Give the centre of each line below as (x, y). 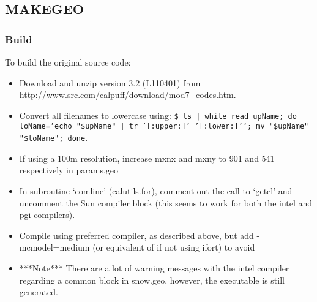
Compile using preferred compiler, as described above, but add (136, 235)
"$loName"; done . (54, 138)
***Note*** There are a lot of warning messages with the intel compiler (154, 267)
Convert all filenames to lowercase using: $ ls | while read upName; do (158, 115)
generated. (39, 292)
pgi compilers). (47, 215)
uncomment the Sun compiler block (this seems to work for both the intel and (166, 202)
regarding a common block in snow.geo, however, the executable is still (152, 280)
